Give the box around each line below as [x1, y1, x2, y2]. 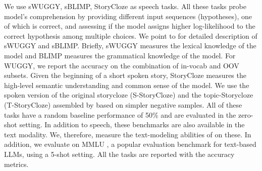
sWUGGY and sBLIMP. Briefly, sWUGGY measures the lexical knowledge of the [4, 40, 256, 51]
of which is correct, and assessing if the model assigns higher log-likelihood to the [4, 21, 255, 31]
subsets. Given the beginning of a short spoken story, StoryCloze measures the [4, 70, 246, 80]
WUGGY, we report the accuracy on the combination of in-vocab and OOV [4, 60, 239, 70]
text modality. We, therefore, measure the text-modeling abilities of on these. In [4, 129, 251, 139]
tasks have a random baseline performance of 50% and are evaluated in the [4, 109, 236, 120]
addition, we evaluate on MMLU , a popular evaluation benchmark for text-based [4, 139, 256, 149]
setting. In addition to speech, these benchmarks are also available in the [19, 119, 245, 130]
